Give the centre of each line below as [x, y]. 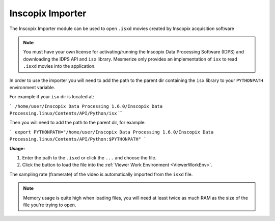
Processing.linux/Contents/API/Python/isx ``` [66, 113]
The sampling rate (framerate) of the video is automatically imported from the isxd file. [101, 174]
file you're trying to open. [50, 205]
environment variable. [32, 87]
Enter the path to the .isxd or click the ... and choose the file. [89, 158]
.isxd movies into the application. [60, 66]
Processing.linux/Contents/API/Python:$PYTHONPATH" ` [78, 139]
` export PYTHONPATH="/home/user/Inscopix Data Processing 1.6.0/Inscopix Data [112, 132]
